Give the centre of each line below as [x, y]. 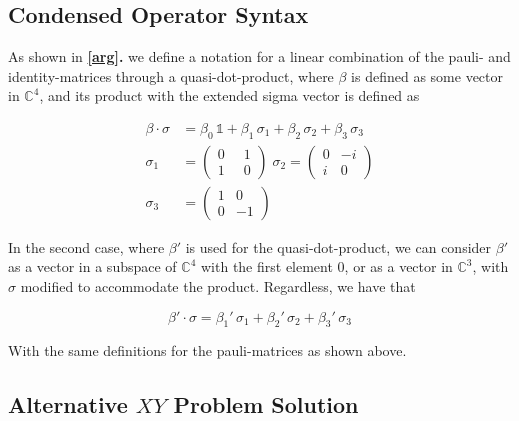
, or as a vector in [398, 266]
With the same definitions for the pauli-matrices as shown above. [207, 350]
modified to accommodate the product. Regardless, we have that [218, 286]
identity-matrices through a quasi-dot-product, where [171, 75]
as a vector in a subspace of [92, 266]
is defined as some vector [427, 75]
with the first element [266, 266]
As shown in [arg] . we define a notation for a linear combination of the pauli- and [259, 56]
